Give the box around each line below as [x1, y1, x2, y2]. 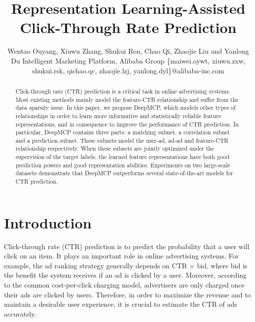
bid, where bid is [197, 260, 248, 270]
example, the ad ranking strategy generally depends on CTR [4, 260, 187, 270]
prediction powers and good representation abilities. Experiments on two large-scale [15, 161, 230, 169]
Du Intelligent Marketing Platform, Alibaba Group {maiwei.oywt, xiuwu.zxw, [11, 55, 246, 65]
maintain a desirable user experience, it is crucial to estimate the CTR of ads [4, 299, 237, 309]
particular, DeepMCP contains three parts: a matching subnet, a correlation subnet [15, 128, 230, 136]
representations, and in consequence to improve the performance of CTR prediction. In [15, 120, 239, 128]
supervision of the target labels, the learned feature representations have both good [15, 153, 230, 161]
